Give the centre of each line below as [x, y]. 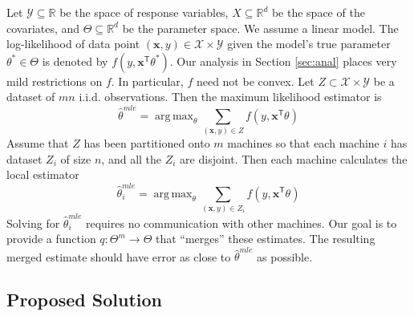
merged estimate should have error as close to [119, 256]
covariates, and [43, 28]
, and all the [132, 158]
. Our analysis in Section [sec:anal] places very [283, 61]
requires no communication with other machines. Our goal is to [241, 223]
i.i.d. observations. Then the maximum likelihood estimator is [230, 97]
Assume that [38, 143]
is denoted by [75, 61]
